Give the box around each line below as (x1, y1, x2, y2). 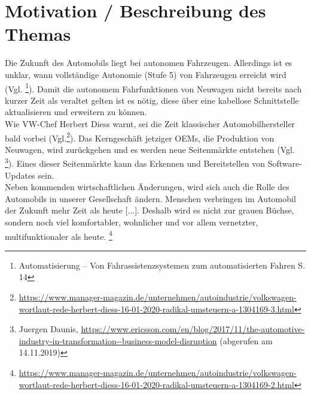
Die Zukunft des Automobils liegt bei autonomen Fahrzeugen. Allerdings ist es (5, 56, 292, 69)
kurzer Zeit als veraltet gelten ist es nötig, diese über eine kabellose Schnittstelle (5, 94, 299, 106)
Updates (5, 169, 35, 181)
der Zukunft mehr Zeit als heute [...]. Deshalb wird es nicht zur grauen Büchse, (5, 204, 294, 216)
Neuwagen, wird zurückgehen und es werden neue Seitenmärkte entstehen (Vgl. (5, 143, 295, 155)
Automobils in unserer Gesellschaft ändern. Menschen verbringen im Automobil (5, 192, 296, 204)
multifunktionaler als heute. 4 (5, 228, 112, 242)
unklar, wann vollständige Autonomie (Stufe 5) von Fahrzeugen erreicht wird (5, 68, 286, 80)
